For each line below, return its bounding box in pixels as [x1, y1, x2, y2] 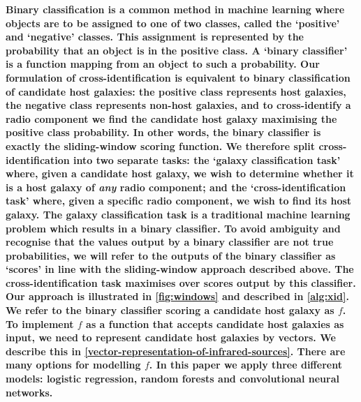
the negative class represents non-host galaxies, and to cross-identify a [6, 98, 351, 112]
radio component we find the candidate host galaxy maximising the [6, 111, 337, 126]
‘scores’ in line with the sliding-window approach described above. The [6, 262, 354, 276]
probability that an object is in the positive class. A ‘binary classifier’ [6, 43, 348, 57]
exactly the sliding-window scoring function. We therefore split [6, 138, 316, 153]
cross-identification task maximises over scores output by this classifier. [6, 275, 356, 290]
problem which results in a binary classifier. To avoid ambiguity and [6, 221, 341, 235]
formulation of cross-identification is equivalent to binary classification [6, 70, 351, 84]
